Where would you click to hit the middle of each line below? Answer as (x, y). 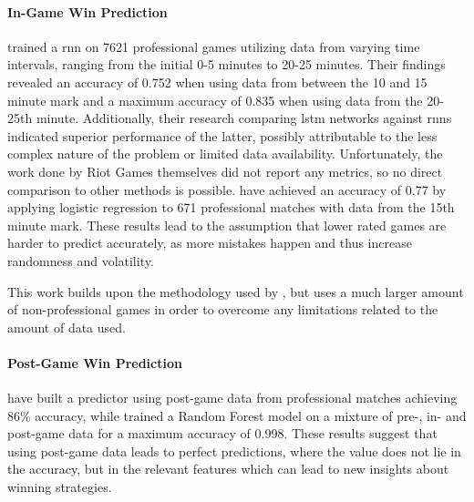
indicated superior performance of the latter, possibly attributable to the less (222, 135)
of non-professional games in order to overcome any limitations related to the (223, 309)
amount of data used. (67, 327)
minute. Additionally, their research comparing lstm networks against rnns (244, 118)
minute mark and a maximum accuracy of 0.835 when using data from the (215, 100)
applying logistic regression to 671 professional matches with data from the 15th (231, 207)
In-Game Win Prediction (88, 11)
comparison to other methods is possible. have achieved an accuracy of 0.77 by (227, 189)
